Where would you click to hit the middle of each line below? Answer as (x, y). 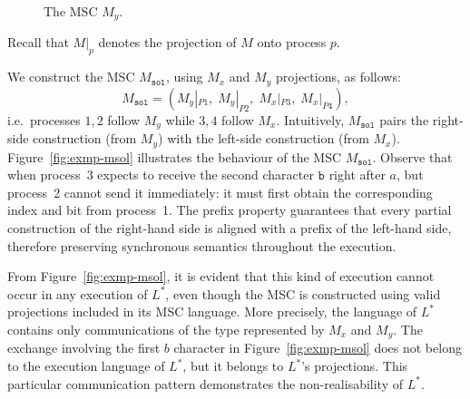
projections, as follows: (338, 77)
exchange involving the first (84, 348)
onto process (292, 42)
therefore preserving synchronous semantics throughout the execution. (202, 245)
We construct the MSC (71, 77)
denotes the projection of (167, 42)
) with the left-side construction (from (264, 138)
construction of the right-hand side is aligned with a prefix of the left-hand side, (230, 227)
